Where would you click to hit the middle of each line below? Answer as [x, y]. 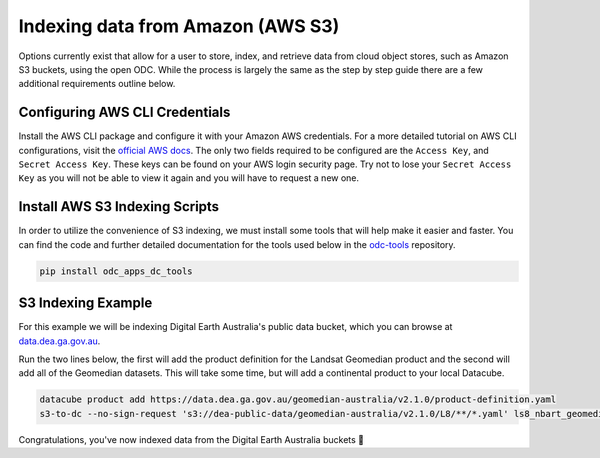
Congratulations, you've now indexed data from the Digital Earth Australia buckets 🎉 [191, 439]
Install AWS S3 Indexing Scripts [119, 206]
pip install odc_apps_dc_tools [116, 271]
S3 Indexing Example [85, 303]
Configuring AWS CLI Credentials [124, 112]
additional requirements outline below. [97, 84]
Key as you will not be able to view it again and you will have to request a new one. [189, 178]
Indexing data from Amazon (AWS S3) [179, 26]
